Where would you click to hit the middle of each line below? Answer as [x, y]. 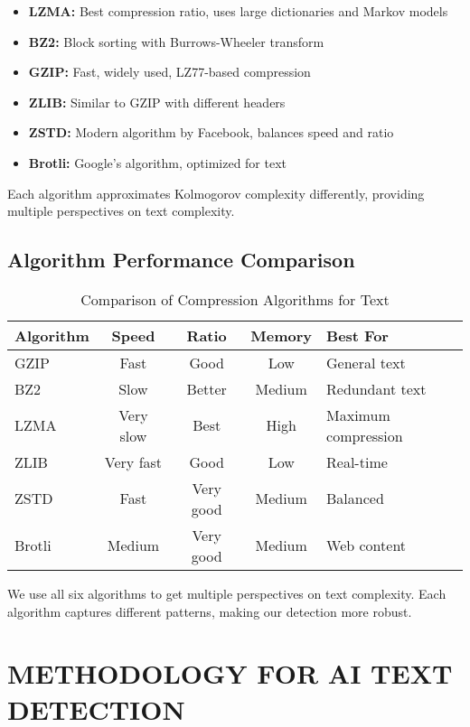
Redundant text [376, 388]
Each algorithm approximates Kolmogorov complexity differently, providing [216, 193]
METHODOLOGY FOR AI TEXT [230, 673]
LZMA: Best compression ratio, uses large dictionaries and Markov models [238, 11]
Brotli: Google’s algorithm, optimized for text [158, 162]
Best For [357, 335]
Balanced [355, 499]
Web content [367, 545]
